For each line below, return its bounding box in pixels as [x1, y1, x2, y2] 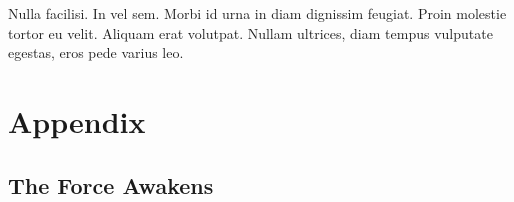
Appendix [8, 100, 146, 141]
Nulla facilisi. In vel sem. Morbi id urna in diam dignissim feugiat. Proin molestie [8, 3, 507, 23]
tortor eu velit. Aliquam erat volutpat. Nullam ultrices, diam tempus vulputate [8, 22, 493, 43]
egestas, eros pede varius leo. [8, 42, 184, 63]
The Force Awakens [8, 169, 214, 200]
